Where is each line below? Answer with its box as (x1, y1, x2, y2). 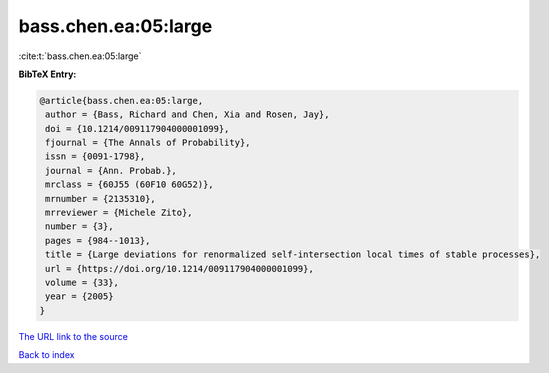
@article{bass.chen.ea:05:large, (39, 95, 204, 106)
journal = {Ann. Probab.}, (45, 165, 177, 176)
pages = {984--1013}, (45, 235, 151, 246)
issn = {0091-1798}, (45, 151, 146, 162)
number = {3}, (45, 221, 114, 232)
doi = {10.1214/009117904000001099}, (45, 123, 230, 134)
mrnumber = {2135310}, (45, 193, 157, 204)
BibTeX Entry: (18, 68, 77, 80)
